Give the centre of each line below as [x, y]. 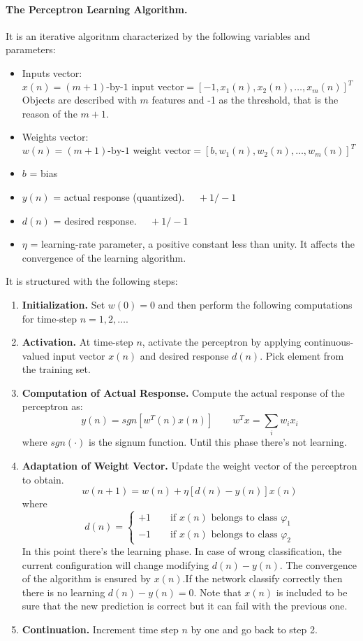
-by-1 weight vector [149, 152]
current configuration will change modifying [116, 564]
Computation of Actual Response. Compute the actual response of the [183, 392]
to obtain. [43, 479]
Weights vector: [55, 137]
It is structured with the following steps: [92, 281]
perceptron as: [52, 406]
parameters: [31, 49]
